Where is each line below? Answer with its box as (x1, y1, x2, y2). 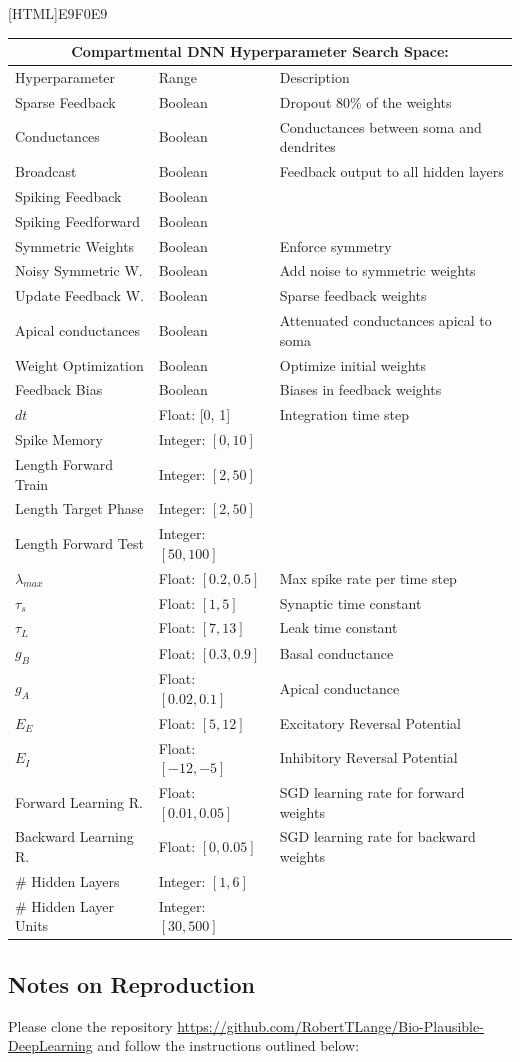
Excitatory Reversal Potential (279, 712, 461, 733)
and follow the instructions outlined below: (97, 1035, 360, 1056)
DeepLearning (8, 1035, 93, 1056)
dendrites (279, 136, 336, 157)
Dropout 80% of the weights (279, 91, 452, 112)
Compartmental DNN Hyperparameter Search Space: (71, 41, 449, 62)
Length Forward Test (15, 533, 144, 554)
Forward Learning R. (15, 791, 143, 812)
